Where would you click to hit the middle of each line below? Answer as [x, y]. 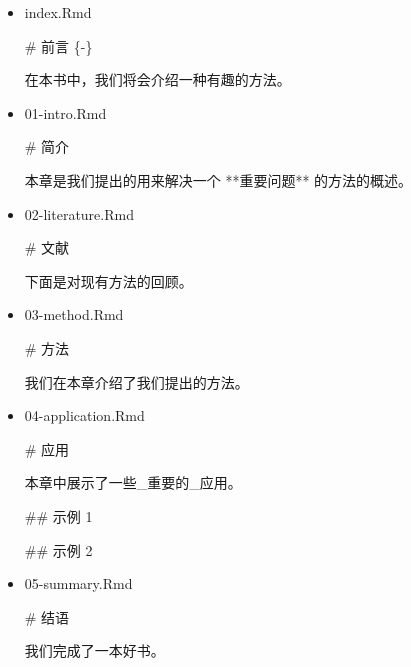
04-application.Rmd [84, 415]
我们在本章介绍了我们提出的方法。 [136, 381]
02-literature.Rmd [79, 213]
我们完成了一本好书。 [94, 650]
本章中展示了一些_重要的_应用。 [133, 482]
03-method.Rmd [74, 314]
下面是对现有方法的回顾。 [108, 280]
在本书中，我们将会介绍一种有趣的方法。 [157, 79]
